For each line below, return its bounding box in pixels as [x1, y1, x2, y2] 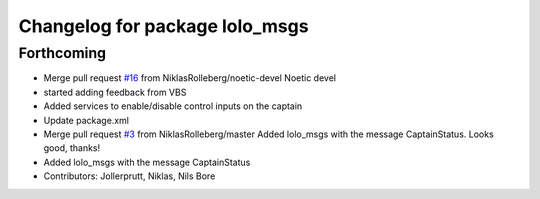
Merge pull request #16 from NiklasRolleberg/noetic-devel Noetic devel [43, 72, 337, 84]
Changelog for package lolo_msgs [18, 15, 309, 37]
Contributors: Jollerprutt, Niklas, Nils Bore [43, 170, 216, 182]
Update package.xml [43, 114, 130, 126]
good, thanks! [43, 142, 101, 154]
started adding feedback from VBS [43, 86, 187, 98]
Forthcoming [18, 44, 107, 62]
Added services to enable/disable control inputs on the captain [43, 100, 303, 112]
